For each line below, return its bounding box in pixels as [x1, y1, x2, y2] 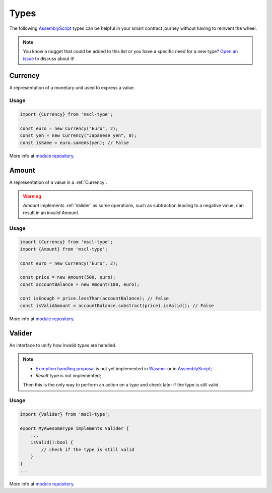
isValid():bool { [30, 439, 74, 446]
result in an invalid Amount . [23, 210, 80, 216]
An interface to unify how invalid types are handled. [9, 342, 117, 348]
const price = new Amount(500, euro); [20, 274, 116, 280]
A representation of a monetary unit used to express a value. [9, 84, 135, 90]
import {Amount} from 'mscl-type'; [20, 246, 108, 252]
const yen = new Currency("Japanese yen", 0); [20, 133, 137, 138]
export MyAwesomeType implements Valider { [20, 425, 129, 431]
